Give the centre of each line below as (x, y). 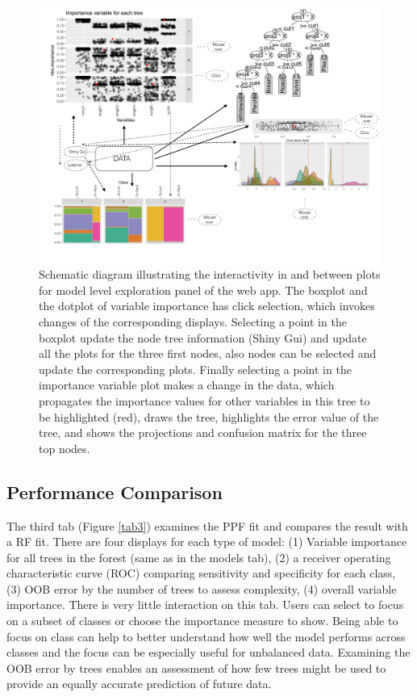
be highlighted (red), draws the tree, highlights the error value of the (209, 416)
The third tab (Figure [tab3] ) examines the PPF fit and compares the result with (207, 525)
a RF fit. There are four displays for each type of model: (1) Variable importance (207, 542)
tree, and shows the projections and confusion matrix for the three (203, 432)
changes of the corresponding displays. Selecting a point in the (193, 321)
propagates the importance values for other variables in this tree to (204, 400)
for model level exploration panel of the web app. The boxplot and (203, 290)
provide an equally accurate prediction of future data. (139, 684)
